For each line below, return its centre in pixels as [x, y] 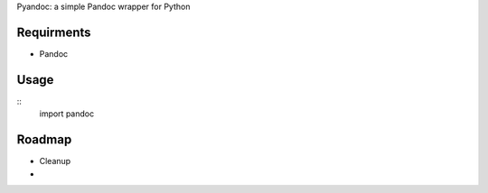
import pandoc [67, 114]
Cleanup [55, 161]
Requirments [54, 32]
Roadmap [44, 140]
